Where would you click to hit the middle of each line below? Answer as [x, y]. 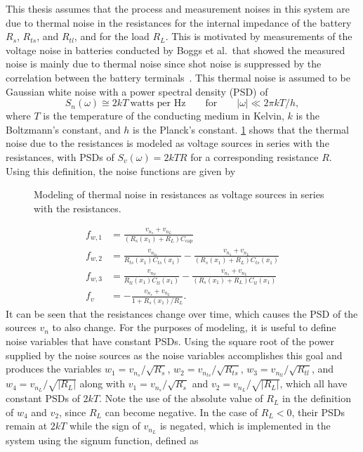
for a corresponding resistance [255, 156]
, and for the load [112, 36]
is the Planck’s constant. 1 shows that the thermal [241, 129]
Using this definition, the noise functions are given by [121, 170]
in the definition [317, 398]
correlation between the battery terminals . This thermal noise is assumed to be [178, 77]
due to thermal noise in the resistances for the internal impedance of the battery [179, 22]
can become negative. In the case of [181, 412]
